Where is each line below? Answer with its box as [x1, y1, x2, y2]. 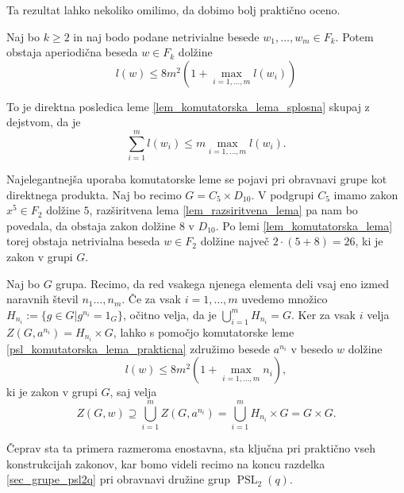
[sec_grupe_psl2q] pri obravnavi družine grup [6, 471, 230, 487]
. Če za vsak [121, 291, 181, 307]
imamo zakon [333, 186, 398, 202]
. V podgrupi [251, 186, 314, 202]
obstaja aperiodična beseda [6, 44, 138, 60]
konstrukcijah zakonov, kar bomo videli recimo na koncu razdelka [6, 455, 325, 472]
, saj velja [110, 383, 157, 400]
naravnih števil [6, 291, 79, 307]
